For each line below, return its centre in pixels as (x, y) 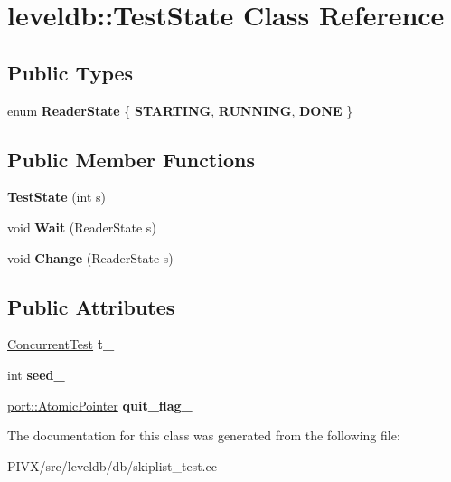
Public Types (70, 72)
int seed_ (36, 374)
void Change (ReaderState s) (90, 257)
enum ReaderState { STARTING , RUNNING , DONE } (180, 110)
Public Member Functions (131, 159)
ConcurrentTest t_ (61, 344)
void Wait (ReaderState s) (82, 227)
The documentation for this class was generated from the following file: (204, 435)
